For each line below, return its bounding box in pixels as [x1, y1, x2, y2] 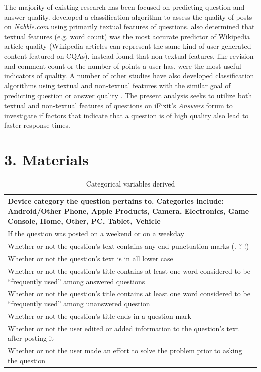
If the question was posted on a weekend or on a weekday [8, 228, 184, 239]
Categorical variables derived [86, 178, 175, 189]
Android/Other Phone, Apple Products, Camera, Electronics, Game [8, 206, 249, 216]
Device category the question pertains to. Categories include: [8, 196, 224, 206]
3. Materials [4, 149, 89, 169]
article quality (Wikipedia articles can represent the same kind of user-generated [4, 41, 251, 51]
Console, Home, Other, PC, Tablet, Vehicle [8, 215, 161, 226]
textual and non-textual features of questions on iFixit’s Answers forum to [4, 100, 233, 110]
